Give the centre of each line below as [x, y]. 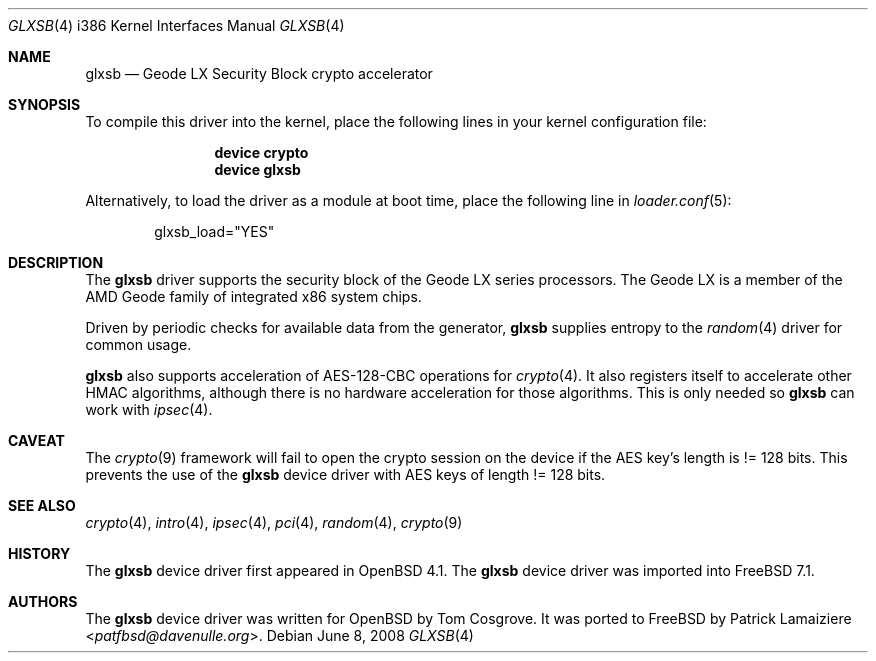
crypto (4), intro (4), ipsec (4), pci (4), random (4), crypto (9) [274, 522]
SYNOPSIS [44, 104]
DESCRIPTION [56, 262]
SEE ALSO [42, 505]
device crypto [261, 152]
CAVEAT [36, 440]
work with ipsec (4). [149, 409]
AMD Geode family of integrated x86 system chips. [253, 296]
